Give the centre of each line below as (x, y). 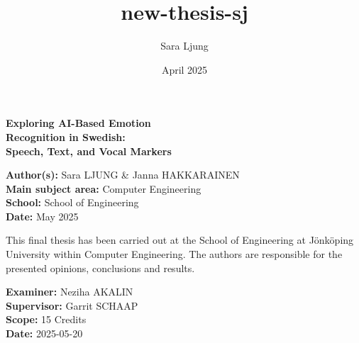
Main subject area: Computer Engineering (104, 188)
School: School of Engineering (72, 202)
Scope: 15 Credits (46, 319)
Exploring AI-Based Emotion (78, 123)
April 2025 (184, 69)
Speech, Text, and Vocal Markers (89, 151)
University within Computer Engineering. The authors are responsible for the (174, 254)
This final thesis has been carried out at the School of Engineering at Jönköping (180, 240)
